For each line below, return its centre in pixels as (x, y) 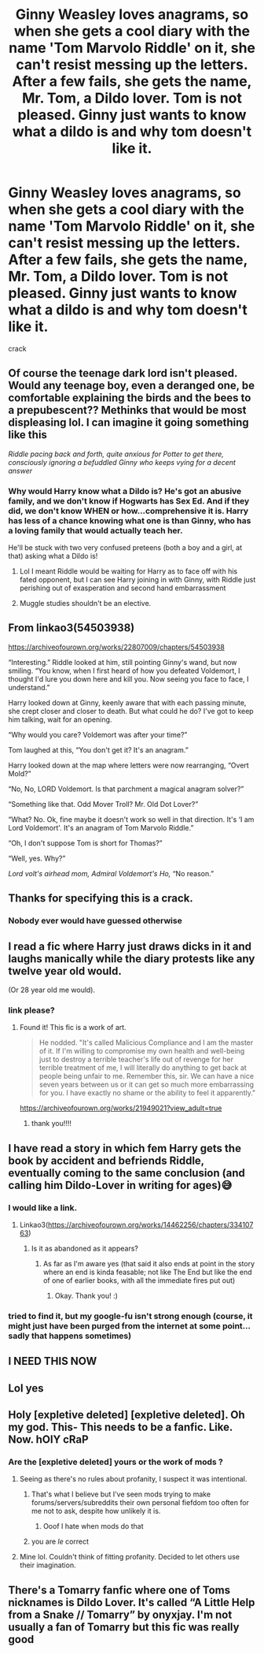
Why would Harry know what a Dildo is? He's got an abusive (125, 491)
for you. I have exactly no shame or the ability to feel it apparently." (147, 1093)
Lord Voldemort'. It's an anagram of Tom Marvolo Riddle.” (101, 827)
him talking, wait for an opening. (60, 719)
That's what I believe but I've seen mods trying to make (121, 1494)
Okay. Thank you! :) (86, 1295)
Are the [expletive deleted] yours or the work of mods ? (116, 1462)
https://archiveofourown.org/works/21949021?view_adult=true (121, 1108)
